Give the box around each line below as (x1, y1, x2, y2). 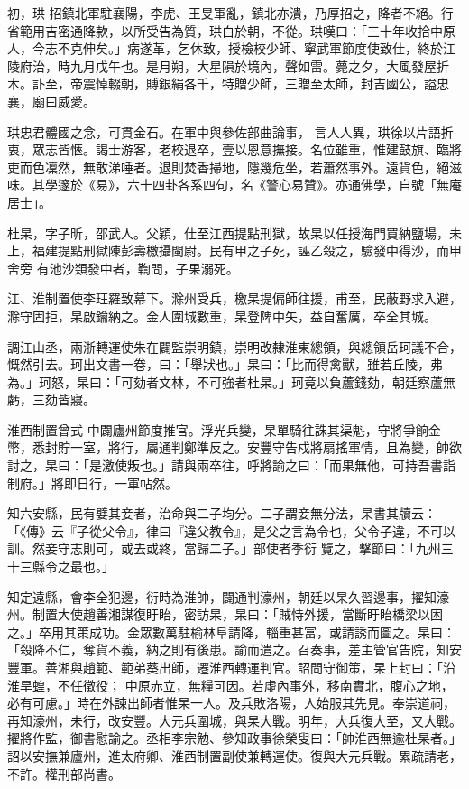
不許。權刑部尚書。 (7, 764, 121, 783)
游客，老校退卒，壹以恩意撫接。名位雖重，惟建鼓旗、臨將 (120, 140, 462, 159)
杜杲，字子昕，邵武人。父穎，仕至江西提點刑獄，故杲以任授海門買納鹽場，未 (7, 223, 462, 242)
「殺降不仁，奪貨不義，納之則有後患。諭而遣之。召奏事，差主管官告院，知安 (7, 640, 462, 659)
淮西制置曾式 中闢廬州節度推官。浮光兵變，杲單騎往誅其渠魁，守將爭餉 (7, 420, 428, 439)
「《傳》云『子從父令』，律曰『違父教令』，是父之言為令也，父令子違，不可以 (7, 521, 455, 540)
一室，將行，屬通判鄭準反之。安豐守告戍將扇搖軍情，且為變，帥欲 (69, 438, 462, 457)
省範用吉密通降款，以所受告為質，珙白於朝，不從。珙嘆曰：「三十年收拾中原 (7, 21, 455, 40)
